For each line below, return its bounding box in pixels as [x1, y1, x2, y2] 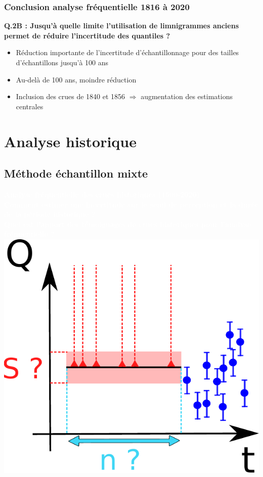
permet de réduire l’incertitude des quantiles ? [4, 30, 170, 40]
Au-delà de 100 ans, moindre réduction [16, 74, 137, 84]
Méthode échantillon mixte [4, 165, 148, 181]
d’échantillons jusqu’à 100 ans [16, 57, 109, 67]
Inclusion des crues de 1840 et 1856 [16, 91, 125, 102]
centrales [16, 101, 43, 111]
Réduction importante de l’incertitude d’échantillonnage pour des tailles [16, 47, 239, 58]
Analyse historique [4, 131, 137, 151]
